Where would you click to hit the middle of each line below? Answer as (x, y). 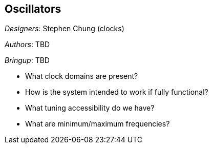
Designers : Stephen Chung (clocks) (65, 29)
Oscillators (33, 9)
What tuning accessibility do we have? (90, 108)
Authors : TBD (27, 45)
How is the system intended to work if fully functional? (117, 92)
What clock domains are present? (82, 76)
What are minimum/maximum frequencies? (98, 124)
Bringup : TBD (27, 60)
